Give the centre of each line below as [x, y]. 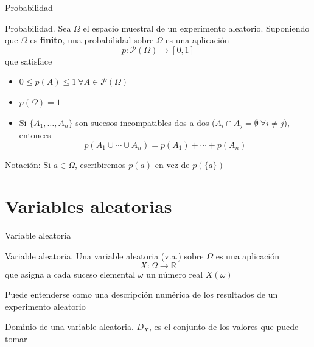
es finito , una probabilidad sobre [92, 40]
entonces [35, 135]
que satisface [29, 61]
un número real [175, 274]
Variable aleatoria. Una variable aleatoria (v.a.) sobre [104, 255]
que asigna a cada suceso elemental [70, 274]
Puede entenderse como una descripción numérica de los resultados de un [141, 294]
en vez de [172, 164]
